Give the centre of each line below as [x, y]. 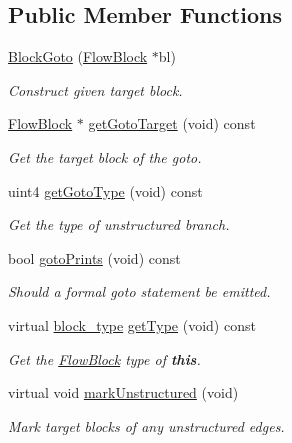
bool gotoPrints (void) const [94, 257]
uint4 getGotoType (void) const [105, 190]
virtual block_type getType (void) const [132, 324]
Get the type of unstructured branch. [119, 224]
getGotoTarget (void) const [172, 123]
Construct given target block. [95, 89]
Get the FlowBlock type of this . [104, 358]
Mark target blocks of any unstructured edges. [146, 425]
